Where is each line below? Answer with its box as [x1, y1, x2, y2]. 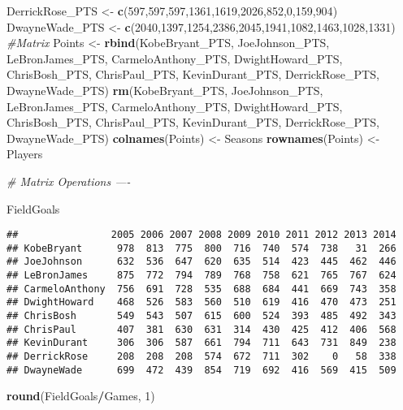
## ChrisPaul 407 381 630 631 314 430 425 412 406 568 [6, 323, 396, 335]
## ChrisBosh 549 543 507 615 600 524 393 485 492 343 [6, 310, 396, 322]
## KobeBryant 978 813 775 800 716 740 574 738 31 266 [6, 242, 396, 254]
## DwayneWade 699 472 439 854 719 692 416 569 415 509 [6, 364, 396, 376]
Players [6, 145, 43, 162]
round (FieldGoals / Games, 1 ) [6, 387, 155, 404]
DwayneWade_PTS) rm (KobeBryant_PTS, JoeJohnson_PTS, [6, 81, 323, 98]
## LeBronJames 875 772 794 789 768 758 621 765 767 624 [6, 270, 396, 282]
